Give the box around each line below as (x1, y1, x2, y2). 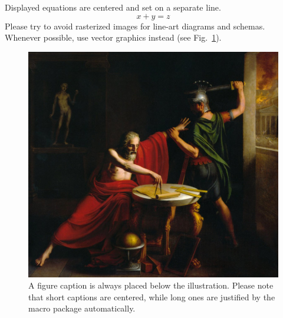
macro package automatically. (28, 302, 136, 314)
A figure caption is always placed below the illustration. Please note (28, 279, 274, 291)
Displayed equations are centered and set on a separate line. (5, 1, 221, 13)
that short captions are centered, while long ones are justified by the (28, 290, 275, 303)
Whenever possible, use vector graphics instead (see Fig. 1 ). (5, 31, 222, 44)
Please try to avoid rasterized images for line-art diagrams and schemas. (5, 19, 265, 32)
